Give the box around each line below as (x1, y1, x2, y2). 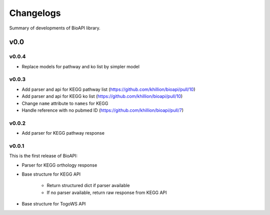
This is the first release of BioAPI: (9, 153, 78, 159)
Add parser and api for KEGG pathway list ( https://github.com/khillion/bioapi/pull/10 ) (21, 86, 195, 92)
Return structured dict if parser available (46, 183, 130, 189)
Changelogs (9, 7, 61, 18)
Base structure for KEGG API (21, 171, 81, 177)
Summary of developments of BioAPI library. (9, 25, 101, 31)
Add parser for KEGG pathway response (21, 130, 105, 136)
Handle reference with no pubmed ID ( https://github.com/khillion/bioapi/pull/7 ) (21, 107, 184, 113)
